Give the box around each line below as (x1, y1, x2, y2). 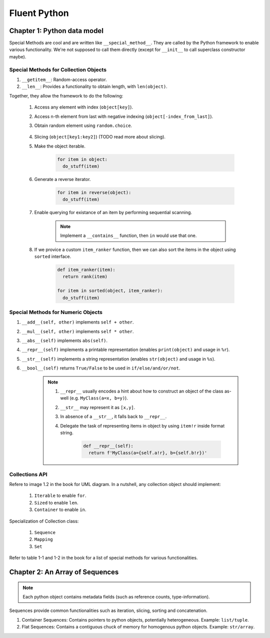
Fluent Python (9, 7, 69, 18)
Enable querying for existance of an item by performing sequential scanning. (34, 209, 192, 215)
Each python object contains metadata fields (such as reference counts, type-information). (22, 594, 210, 599)
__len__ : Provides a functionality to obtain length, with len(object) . (21, 83, 167, 89)
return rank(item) (62, 274, 107, 279)
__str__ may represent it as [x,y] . (60, 404, 135, 410)
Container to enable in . (34, 506, 86, 512)
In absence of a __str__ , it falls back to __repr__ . (60, 413, 167, 419)
